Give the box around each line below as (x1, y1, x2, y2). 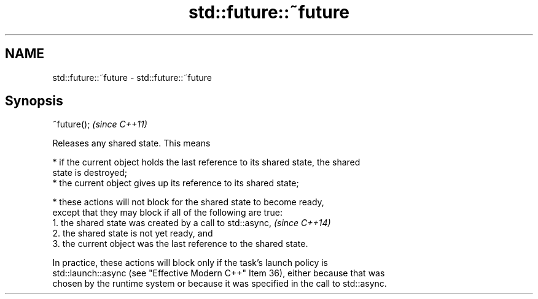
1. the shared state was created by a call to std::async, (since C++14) (52, 218, 331, 229)
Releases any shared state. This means (52, 138, 211, 149)
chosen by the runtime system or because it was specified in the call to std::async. (52, 278, 387, 289)
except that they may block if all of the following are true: (52, 207, 283, 218)
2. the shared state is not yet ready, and (52, 228, 213, 239)
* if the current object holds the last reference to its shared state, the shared (52, 157, 361, 168)
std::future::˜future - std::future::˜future (52, 72, 212, 83)
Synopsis (5, 93, 63, 109)
